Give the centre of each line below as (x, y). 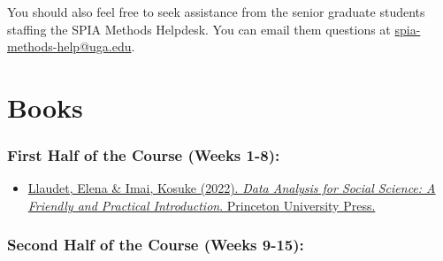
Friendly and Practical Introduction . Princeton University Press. (202, 205)
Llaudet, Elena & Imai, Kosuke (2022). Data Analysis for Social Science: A (232, 188)
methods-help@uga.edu (69, 46)
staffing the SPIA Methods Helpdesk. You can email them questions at (199, 29)
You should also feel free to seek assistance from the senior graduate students (216, 12)
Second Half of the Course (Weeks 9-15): (156, 245)
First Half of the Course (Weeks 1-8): (144, 155)
